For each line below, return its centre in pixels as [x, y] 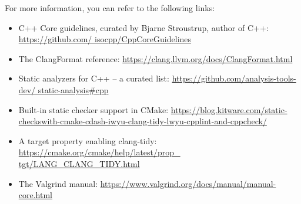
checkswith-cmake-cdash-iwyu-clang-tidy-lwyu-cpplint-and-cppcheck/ [143, 121]
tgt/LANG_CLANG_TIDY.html [79, 163]
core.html [36, 195]
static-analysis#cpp [73, 89]
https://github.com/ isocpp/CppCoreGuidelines [105, 39]
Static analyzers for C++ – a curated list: [94, 78]
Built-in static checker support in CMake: [93, 109]
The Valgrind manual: [58, 183]
